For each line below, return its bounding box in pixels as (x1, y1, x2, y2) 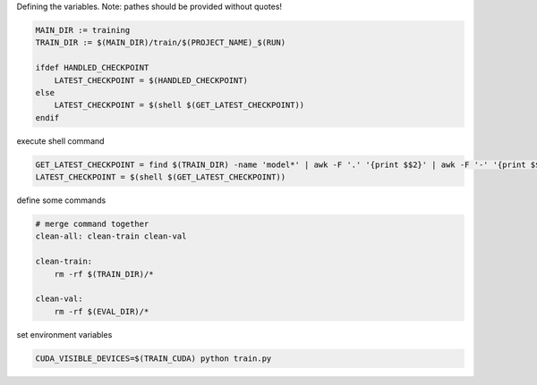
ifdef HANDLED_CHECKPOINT (35, 63, 149, 73)
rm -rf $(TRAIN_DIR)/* (54, 269, 154, 279)
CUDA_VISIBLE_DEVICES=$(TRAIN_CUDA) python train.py (35, 353, 272, 364)
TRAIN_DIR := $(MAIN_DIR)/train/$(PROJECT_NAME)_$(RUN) (35, 38, 286, 48)
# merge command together (35, 219, 149, 230)
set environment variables (16, 329, 113, 339)
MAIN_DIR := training (35, 25, 131, 35)
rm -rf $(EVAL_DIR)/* (54, 306, 149, 316)
